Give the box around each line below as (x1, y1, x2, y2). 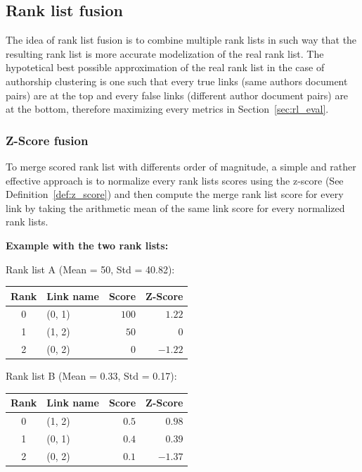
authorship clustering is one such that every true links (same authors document (6, 73, 348, 88)
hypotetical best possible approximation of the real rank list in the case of (6, 60, 325, 75)
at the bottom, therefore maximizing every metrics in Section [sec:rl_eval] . (6, 101, 329, 116)
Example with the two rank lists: (6, 237, 169, 252)
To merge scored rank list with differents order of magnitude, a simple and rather (6, 159, 356, 173)
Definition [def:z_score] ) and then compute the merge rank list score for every (6, 187, 344, 201)
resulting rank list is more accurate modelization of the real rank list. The (6, 46, 324, 61)
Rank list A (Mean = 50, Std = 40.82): (6, 261, 175, 276)
